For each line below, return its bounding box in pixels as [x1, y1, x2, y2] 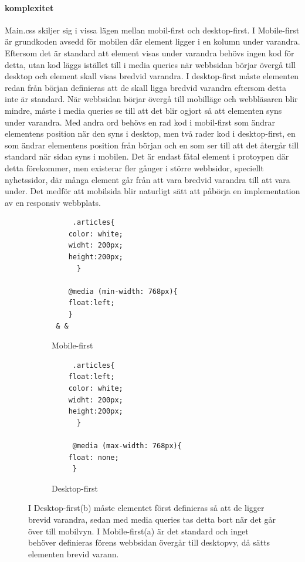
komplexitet [5, 1, 54, 13]
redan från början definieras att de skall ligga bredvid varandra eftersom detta [5, 81, 287, 93]
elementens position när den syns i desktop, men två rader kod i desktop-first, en [5, 127, 296, 140]
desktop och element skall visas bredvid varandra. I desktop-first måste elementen [5, 70, 299, 82]
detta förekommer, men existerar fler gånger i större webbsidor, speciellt [5, 161, 264, 174]
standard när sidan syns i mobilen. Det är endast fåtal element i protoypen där [5, 150, 289, 162]
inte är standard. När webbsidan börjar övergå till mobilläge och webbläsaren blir [5, 93, 298, 105]
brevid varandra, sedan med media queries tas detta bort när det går [28, 513, 276, 525]
